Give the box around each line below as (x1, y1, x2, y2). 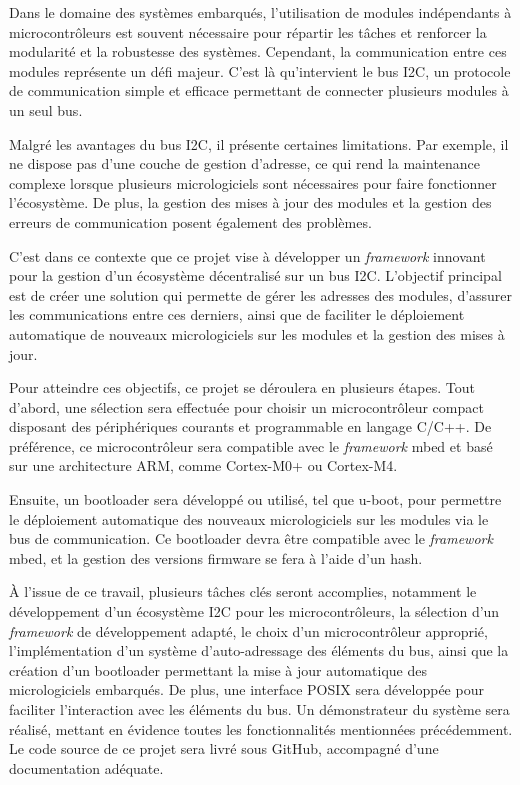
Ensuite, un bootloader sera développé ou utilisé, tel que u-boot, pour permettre (9, 489, 502, 510)
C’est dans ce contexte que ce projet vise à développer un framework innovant (9, 245, 486, 266)
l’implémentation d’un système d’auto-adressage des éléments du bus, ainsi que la (9, 640, 509, 661)
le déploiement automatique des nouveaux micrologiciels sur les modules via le (9, 508, 489, 529)
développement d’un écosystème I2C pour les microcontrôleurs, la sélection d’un (9, 601, 500, 622)
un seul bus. (9, 99, 83, 120)
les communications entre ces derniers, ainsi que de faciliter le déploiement (9, 304, 465, 325)
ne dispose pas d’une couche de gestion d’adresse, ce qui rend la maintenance (9, 153, 481, 174)
